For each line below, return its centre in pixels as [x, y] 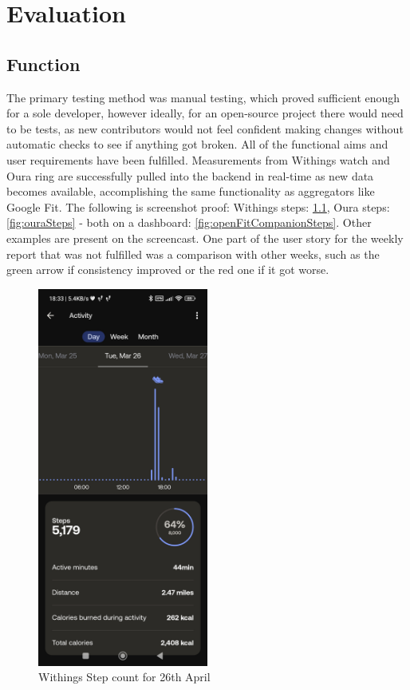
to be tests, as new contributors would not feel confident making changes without [205, 128]
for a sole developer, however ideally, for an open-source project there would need [205, 113]
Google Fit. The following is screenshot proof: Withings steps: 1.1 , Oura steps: [198, 206]
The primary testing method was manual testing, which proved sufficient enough [203, 97]
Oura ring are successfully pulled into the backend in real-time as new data [190, 175]
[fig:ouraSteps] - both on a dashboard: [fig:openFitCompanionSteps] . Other [189, 222]
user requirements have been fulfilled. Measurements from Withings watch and [198, 159]
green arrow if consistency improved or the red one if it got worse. [168, 270]
